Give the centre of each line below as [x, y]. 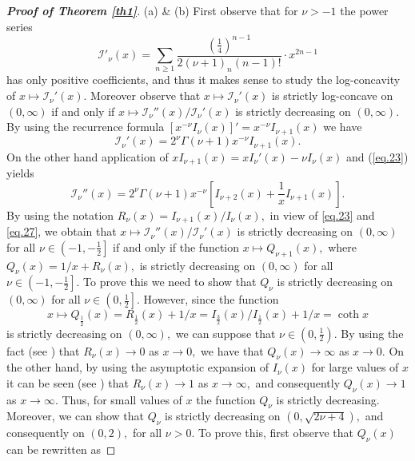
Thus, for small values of [122, 399]
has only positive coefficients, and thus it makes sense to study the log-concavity [204, 79]
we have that [232, 350]
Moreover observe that [146, 95]
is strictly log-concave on [333, 95]
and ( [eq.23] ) [377, 156]
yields [20, 173]
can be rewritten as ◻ [61, 449]
